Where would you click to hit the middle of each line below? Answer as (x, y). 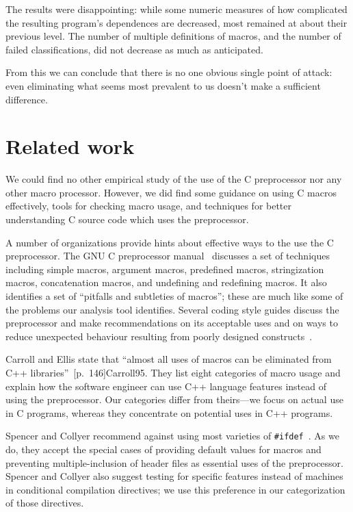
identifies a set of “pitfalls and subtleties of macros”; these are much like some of (174, 296)
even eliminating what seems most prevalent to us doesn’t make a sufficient (163, 85)
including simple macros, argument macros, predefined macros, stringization (165, 269)
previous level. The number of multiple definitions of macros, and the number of (173, 36)
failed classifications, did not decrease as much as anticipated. (134, 49)
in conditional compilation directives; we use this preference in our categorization (175, 489)
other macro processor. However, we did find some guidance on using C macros (171, 192)
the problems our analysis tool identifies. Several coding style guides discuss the (172, 309)
